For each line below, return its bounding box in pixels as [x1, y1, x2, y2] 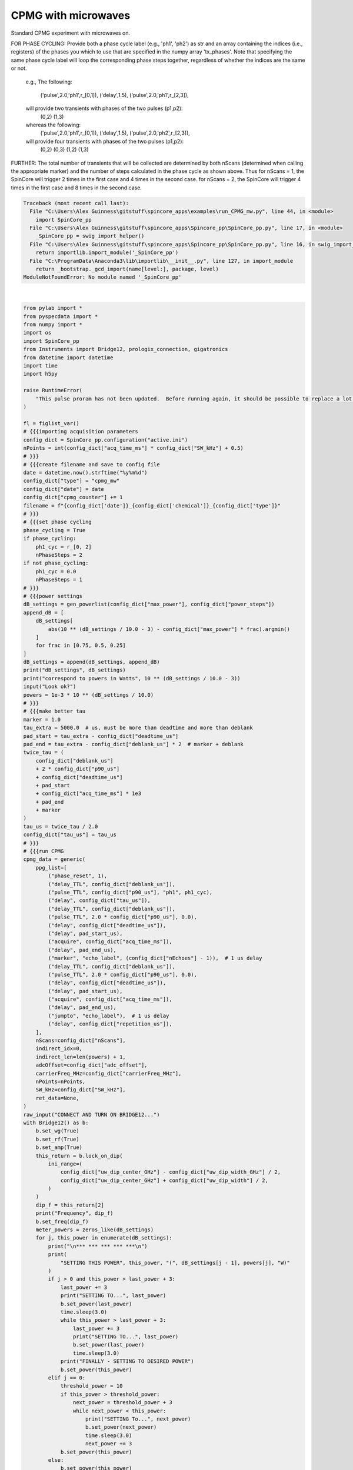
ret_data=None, [35, 1094, 79, 1101]
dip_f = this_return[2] [35, 1201, 104, 1208]
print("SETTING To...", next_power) [85, 1416, 191, 1422]
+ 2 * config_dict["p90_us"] [35, 766, 120, 773]
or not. [11, 65, 27, 72]
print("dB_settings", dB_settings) [23, 667, 126, 673]
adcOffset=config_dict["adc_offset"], [35, 1062, 148, 1068]
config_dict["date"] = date [23, 486, 104, 492]
